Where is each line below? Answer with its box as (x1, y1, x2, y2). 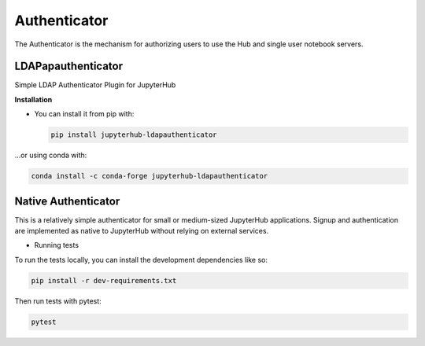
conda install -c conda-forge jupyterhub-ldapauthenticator (31, 171, 268, 181)
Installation (14, 94, 53, 104)
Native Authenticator (14, 194, 120, 208)
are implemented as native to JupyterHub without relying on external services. (14, 226, 269, 236)
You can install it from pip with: (34, 109, 135, 119)
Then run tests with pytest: (14, 296, 102, 306)
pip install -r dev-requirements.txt (31, 276, 177, 285)
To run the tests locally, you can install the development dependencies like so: (14, 255, 268, 264)
